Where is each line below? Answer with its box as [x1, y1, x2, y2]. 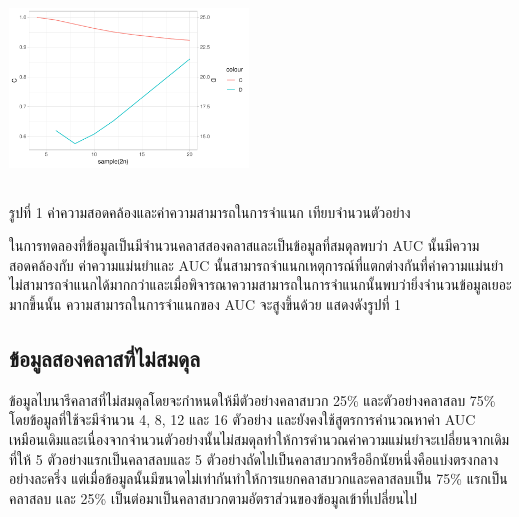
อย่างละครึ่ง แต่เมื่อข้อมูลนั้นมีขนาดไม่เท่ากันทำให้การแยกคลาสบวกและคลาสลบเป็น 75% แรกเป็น [9, 468, 508, 489]
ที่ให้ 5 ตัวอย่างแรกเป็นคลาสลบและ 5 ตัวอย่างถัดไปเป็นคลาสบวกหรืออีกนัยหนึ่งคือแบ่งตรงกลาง [9, 448, 499, 469]
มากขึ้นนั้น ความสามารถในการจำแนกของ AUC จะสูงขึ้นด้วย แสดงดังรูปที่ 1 [9, 293, 402, 314]
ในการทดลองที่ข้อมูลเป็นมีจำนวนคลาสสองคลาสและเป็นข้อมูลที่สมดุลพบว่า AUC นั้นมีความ [9, 235, 480, 256]
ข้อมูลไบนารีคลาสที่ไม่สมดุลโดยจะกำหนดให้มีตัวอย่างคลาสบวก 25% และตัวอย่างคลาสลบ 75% [9, 389, 496, 410]
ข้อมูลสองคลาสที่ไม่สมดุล [9, 342, 201, 373]
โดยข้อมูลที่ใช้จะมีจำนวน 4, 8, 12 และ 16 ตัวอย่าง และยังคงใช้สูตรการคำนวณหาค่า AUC [9, 409, 476, 430]
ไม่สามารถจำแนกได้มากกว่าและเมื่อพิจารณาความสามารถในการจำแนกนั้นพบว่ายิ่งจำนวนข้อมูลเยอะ [9, 274, 512, 295]
